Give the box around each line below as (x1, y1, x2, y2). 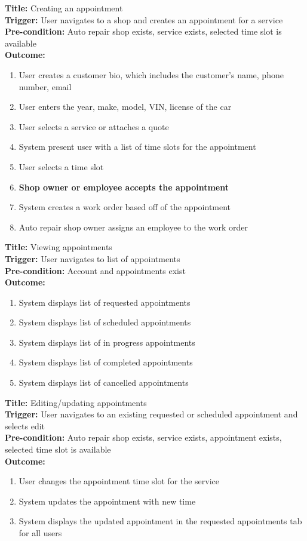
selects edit (5, 419, 45, 432)
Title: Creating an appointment (5, 2, 123, 14)
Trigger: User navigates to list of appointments (5, 252, 180, 265)
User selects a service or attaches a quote (19, 120, 169, 133)
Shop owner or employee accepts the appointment (19, 180, 229, 193)
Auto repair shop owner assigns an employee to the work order (19, 220, 248, 233)
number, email (19, 80, 72, 93)
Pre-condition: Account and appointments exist (5, 264, 186, 276)
